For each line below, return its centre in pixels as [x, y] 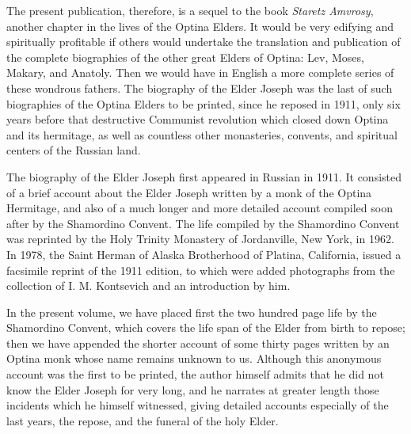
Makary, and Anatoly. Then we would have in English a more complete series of [200, 72]
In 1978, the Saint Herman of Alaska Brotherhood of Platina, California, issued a [204, 254]
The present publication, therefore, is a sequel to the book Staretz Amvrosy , [190, 10]
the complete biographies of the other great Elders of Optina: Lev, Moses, [185, 57]
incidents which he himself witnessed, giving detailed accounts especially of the [198, 405]
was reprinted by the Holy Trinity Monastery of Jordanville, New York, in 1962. [200, 239]
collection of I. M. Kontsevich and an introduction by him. [148, 286]
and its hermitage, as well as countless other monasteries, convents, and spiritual [202, 134]
